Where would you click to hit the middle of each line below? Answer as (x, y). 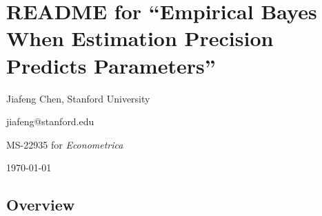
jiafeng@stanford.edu (50, 121)
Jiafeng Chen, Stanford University (78, 98)
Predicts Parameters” (111, 65)
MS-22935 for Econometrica (65, 144)
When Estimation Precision (140, 38)
